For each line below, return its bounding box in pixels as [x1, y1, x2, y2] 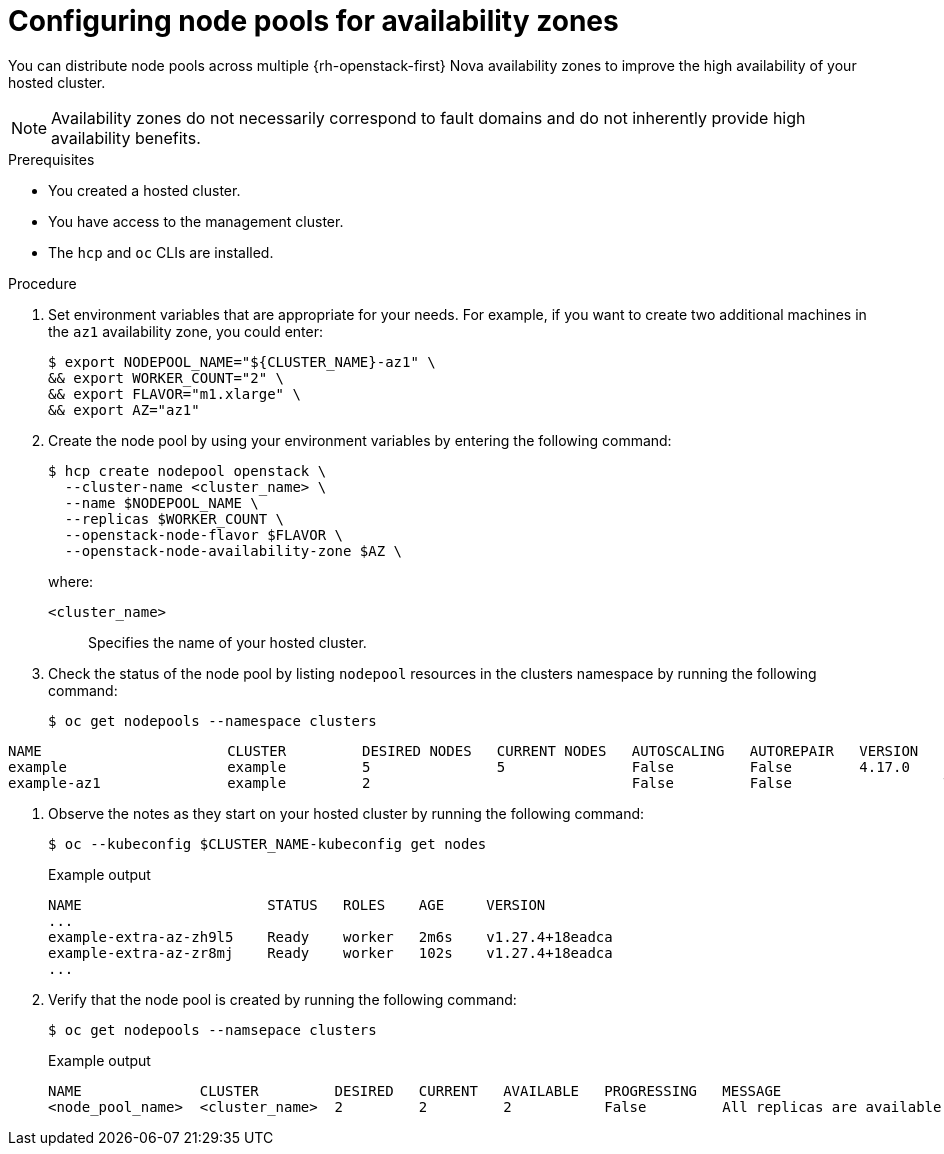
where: [48, 572, 94, 590]
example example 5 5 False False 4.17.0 [8, 758, 910, 775]
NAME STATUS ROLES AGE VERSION [48, 896, 546, 913]
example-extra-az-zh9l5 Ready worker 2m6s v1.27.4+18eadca [48, 928, 613, 945]
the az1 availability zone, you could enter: [48, 322, 324, 340]
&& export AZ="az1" [48, 401, 200, 418]
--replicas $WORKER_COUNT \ [64, 510, 285, 527]
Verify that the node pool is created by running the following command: [48, 990, 517, 1008]
